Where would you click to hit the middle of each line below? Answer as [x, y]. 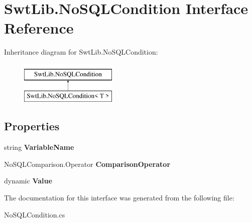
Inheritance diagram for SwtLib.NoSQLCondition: [81, 52]
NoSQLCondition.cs [35, 214]
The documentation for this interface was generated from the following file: [119, 198]
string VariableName [39, 147]
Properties [32, 126]
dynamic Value [28, 181]
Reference [39, 28]
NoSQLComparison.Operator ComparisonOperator [87, 164]
